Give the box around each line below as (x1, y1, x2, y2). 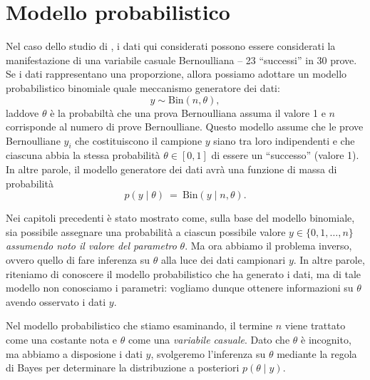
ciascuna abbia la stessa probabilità (6, 148, 160, 163)
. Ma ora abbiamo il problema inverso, (185, 238, 352, 253)
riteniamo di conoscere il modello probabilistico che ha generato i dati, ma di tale (6, 266, 361, 281)
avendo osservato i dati (6, 294, 106, 309)
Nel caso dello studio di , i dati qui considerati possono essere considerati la (6, 38, 336, 53)
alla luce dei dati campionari (160, 252, 286, 267)
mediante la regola (277, 346, 357, 361)
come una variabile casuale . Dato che (128, 332, 290, 347)
